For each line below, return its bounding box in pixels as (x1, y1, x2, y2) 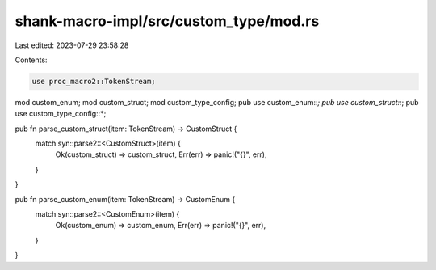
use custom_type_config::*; (15, 109, 107, 119)
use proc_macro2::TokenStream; (31, 77, 157, 86)
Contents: (15, 55, 48, 65)
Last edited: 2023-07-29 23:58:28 (15, 40, 129, 50)
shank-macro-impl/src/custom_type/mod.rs (15, 12, 320, 30)
